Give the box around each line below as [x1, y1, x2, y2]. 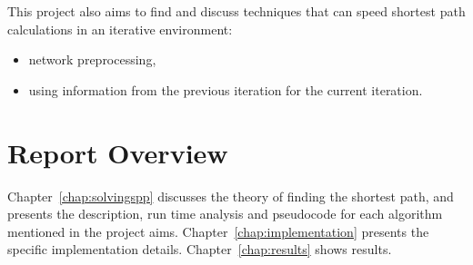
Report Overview [7, 133, 228, 171]
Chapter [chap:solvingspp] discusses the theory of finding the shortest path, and [7, 186, 454, 205]
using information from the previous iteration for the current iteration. [28, 80, 423, 99]
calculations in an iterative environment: [7, 19, 233, 38]
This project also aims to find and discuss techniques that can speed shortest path [7, 2, 466, 20]
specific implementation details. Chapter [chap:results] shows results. [7, 240, 392, 259]
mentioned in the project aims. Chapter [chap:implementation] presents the [7, 221, 429, 240]
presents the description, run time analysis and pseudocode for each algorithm [7, 204, 443, 223]
